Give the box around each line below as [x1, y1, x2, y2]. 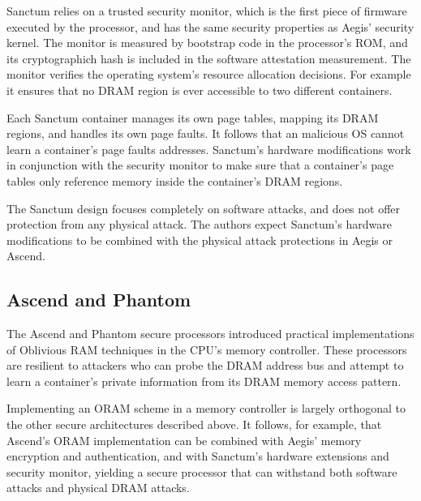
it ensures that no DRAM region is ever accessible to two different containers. [6, 81, 393, 98]
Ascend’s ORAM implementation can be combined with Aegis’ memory [6, 431, 362, 448]
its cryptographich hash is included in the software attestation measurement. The [6, 49, 411, 66]
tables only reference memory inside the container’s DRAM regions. [6, 172, 343, 189]
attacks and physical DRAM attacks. [6, 479, 190, 496]
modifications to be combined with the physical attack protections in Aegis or [6, 231, 393, 248]
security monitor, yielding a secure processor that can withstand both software [6, 463, 397, 480]
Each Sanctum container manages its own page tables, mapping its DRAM [6, 109, 379, 126]
